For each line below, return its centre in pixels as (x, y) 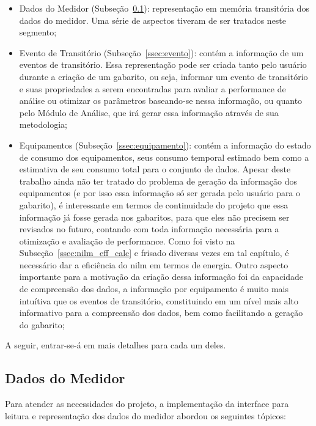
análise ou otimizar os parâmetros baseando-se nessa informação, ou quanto (161, 101)
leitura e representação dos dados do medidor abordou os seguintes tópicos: (145, 415)
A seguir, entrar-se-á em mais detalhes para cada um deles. (116, 345)
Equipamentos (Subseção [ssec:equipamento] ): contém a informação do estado (165, 145)
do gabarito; (42, 324)
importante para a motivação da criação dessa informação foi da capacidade (161, 277)
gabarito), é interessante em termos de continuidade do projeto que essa (154, 204)
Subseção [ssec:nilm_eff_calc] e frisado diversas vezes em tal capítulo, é (154, 253)
